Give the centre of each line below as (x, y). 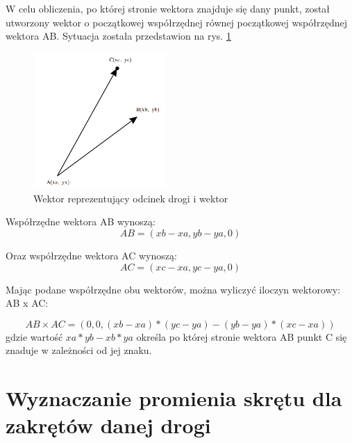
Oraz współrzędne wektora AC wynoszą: (91, 255)
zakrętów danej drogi (108, 425)
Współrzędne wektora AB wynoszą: (81, 221)
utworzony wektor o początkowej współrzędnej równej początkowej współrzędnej (176, 22)
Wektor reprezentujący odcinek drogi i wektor (131, 198)
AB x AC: (27, 303)
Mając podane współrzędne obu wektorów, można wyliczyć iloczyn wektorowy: (173, 289)
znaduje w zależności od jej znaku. (79, 350)
